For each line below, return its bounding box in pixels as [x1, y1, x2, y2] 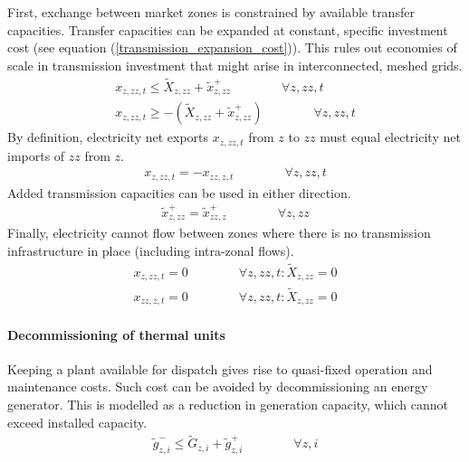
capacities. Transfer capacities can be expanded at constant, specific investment [7, 20, 448, 39]
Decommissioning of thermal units [7, 325, 225, 344]
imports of [7, 146, 65, 165]
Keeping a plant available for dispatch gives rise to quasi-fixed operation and [7, 359, 433, 378]
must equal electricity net [320, 127, 461, 146]
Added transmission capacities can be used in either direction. [7, 183, 351, 202]
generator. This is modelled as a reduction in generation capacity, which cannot [7, 395, 448, 414]
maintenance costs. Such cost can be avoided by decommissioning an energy [7, 377, 428, 396]
